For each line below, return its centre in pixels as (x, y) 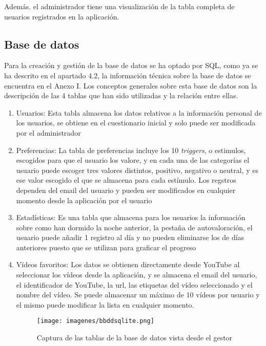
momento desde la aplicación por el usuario (84, 200)
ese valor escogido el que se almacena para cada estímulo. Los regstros (126, 180)
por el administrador (48, 132)
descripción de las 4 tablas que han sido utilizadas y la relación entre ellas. (121, 95)
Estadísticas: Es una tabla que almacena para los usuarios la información (131, 217)
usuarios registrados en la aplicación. (62, 16)
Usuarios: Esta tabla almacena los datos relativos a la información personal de (139, 112)
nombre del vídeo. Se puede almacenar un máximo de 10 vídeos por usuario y (138, 295)
